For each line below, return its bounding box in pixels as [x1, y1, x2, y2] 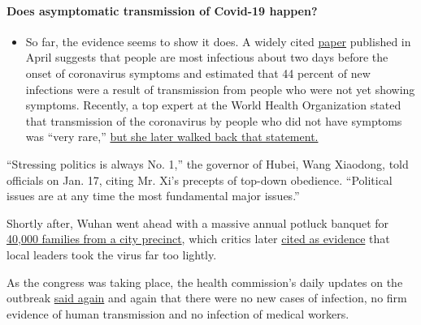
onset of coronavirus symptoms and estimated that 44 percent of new [25, 64, 371, 81]
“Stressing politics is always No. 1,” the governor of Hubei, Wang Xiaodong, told [7, 155, 409, 172]
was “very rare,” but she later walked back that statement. [25, 128, 319, 145]
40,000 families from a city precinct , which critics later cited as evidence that [7, 230, 390, 247]
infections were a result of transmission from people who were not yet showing [25, 80, 415, 97]
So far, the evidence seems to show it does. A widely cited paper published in [25, 32, 411, 49]
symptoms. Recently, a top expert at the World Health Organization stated [25, 96, 401, 113]
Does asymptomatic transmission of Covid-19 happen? [7, 2, 318, 19]
